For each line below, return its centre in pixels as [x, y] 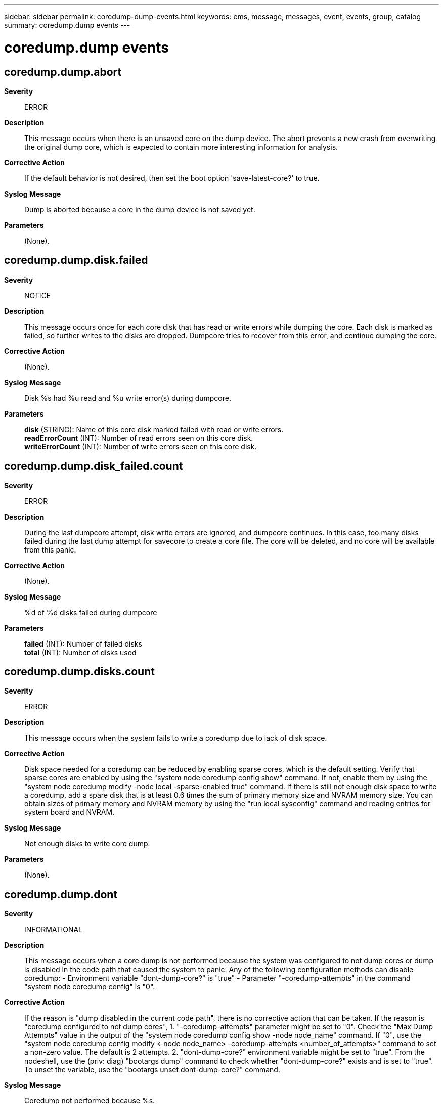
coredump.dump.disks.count [79, 672]
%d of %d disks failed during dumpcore [91, 612]
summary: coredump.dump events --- [67, 25]
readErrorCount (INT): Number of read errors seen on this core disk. [139, 438]
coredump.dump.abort [63, 72]
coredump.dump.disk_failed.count [94, 466]
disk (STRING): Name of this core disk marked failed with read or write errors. [154, 429]
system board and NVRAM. [70, 812]
